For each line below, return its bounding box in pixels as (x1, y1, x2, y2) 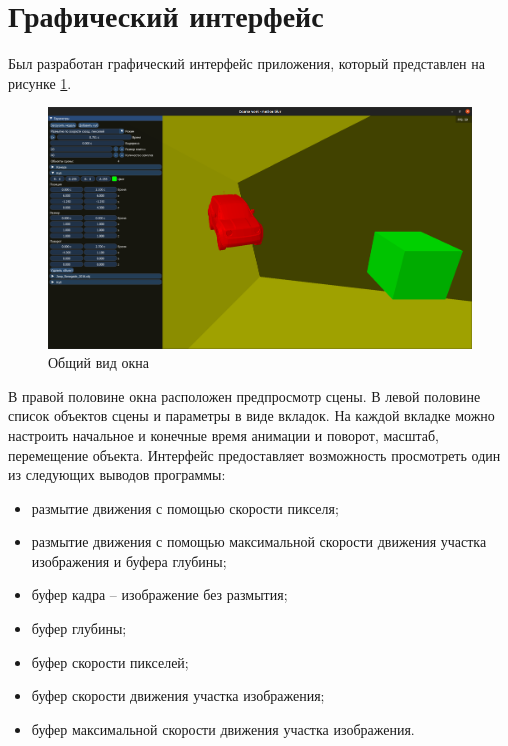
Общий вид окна (48, 352, 150, 373)
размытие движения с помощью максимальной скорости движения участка (31, 531, 487, 552)
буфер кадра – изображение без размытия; (31, 584, 288, 605)
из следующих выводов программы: (8, 464, 226, 485)
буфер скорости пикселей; (31, 651, 189, 672)
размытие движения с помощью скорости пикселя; (31, 497, 339, 518)
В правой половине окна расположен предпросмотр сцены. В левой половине (8, 385, 481, 406)
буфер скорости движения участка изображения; (31, 685, 325, 706)
